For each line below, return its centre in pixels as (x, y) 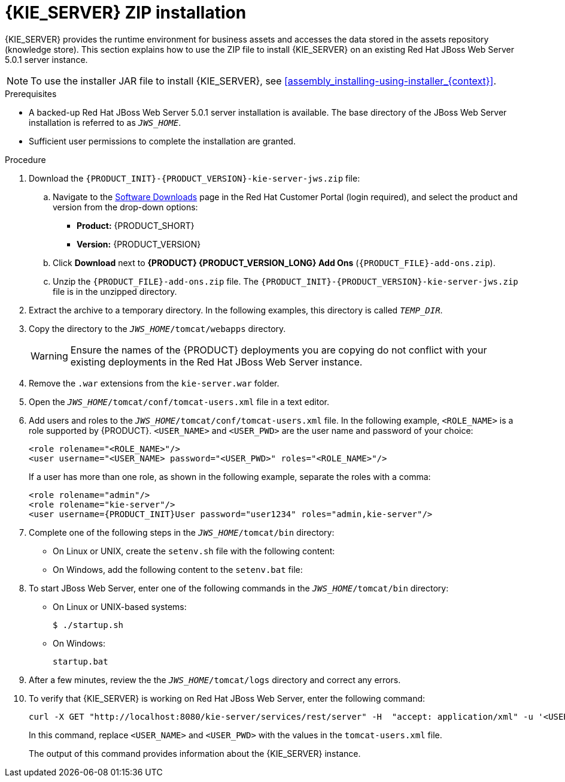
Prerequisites (31, 93)
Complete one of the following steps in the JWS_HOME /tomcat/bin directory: (182, 532)
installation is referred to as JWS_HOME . (105, 122)
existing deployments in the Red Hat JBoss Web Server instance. (216, 362)
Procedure (25, 159)
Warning (49, 356)
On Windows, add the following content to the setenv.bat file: (178, 569)
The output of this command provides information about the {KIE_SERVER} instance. (195, 753)
